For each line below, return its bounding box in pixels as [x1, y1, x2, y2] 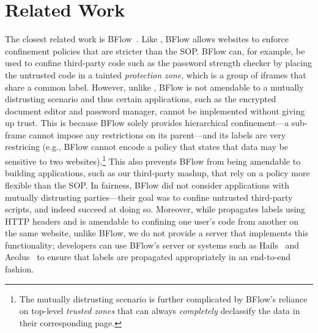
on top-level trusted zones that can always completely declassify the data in [19, 304, 300, 317]
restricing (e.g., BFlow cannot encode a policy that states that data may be [5, 140, 289, 153]
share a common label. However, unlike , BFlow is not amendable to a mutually [5, 80, 304, 93]
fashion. [5, 263, 34, 275]
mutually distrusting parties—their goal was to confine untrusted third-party [5, 190, 293, 203]
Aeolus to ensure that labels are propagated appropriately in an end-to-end [5, 250, 291, 263]
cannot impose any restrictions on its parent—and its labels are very [29, 128, 286, 141]
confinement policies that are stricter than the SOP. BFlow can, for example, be [5, 44, 305, 57]
